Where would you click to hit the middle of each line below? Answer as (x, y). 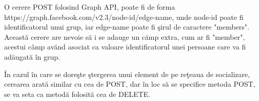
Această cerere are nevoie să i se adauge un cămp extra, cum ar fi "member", (125, 36)
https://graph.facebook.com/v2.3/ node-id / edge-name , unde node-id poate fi (124, 17)
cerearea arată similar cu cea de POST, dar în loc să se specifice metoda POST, (130, 84)
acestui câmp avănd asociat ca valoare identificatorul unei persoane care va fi (125, 47)
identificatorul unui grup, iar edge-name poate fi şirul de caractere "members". (127, 27)
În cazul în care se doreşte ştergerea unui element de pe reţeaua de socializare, (127, 74)
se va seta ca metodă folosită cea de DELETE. (77, 94)
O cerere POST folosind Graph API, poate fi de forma (90, 7)
